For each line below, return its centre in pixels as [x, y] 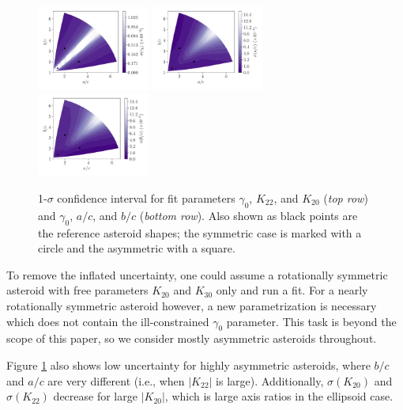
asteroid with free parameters [77, 290]
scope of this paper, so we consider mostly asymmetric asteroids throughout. [192, 338]
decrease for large [95, 396]
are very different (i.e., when [116, 380]
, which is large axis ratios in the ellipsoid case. [279, 396]
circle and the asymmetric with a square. [137, 248]
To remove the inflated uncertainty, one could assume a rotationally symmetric [197, 274]
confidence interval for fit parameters [146, 198]
